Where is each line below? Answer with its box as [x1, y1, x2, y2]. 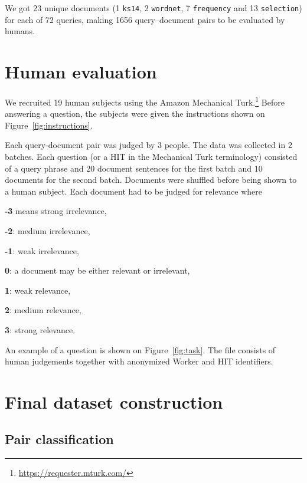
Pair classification [5, 430, 114, 448]
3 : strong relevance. [5, 323, 76, 336]
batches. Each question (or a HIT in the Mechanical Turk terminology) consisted [5, 150, 298, 162]
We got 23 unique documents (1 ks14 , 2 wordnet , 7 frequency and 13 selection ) [5, 2, 302, 14]
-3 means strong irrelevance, [5, 205, 107, 217]
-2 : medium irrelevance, [5, 224, 90, 236]
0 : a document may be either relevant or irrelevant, [5, 264, 190, 277]
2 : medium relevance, [5, 304, 81, 316]
